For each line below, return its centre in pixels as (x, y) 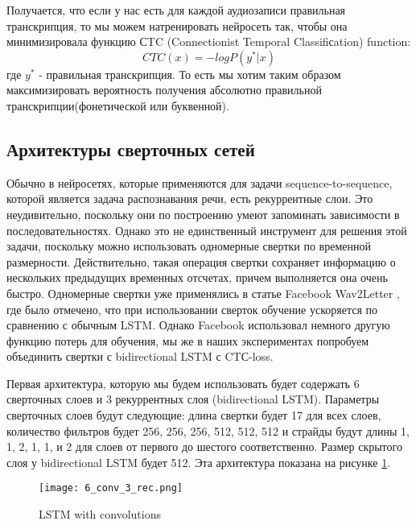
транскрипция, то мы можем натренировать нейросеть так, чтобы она (177, 25)
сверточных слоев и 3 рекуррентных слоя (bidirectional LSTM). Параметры (193, 399)
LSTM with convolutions (100, 514)
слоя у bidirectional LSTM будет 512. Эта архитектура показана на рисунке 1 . (199, 462)
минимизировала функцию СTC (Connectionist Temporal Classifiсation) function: (209, 41)
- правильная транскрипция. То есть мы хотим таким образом (190, 74)
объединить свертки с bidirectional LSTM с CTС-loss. (140, 356)
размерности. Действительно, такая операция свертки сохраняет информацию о (201, 261)
